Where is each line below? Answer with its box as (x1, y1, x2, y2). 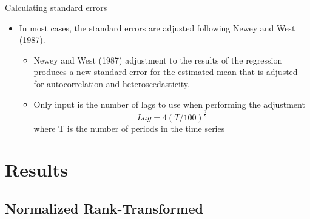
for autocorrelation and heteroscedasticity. (33, 77, 190, 90)
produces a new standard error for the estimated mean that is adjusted (33, 65, 298, 78)
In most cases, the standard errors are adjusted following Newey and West (19, 21, 295, 34)
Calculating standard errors (5, 1, 107, 13)
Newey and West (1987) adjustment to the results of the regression (33, 53, 283, 66)
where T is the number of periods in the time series (33, 122, 225, 134)
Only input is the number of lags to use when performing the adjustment (33, 97, 305, 110)
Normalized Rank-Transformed (5, 198, 203, 217)
